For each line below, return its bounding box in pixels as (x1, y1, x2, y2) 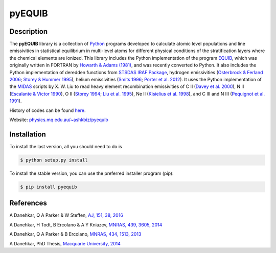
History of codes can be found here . (9, 107, 86, 113)
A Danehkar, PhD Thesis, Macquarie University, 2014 (9, 240, 121, 246)
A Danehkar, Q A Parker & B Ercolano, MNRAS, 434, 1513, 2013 (9, 231, 142, 237)
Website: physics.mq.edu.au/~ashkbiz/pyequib (9, 117, 108, 123)
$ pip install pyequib (20, 184, 77, 190)
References (9, 199, 47, 208)
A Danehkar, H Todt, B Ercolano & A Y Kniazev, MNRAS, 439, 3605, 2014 (9, 221, 163, 227)
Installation (9, 130, 46, 139)
